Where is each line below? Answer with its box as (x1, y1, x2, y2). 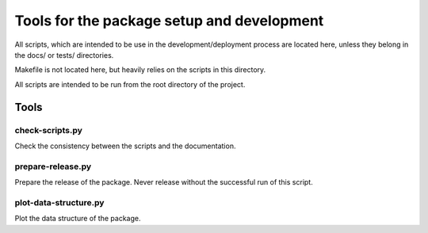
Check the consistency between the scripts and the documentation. (14, 141, 236, 151)
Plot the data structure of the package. (14, 214, 141, 223)
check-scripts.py (14, 124, 83, 136)
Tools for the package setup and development (14, 12, 324, 29)
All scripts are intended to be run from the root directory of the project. (14, 79, 246, 89)
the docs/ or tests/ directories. (14, 50, 114, 59)
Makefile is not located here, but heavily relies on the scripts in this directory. (14, 65, 266, 74)
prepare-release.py (14, 161, 92, 172)
